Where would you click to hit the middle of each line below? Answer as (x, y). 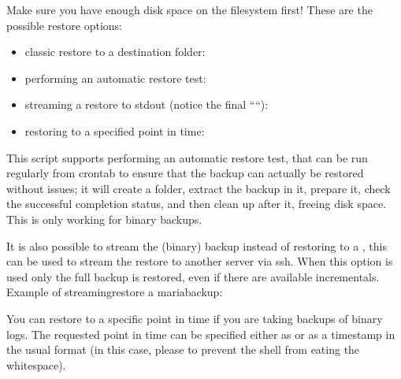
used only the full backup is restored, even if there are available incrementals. (193, 276)
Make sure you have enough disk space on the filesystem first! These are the (189, 9)
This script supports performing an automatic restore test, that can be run (187, 157)
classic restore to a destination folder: (115, 52)
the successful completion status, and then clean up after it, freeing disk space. (197, 204)
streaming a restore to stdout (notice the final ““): (147, 104)
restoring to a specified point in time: (115, 130)
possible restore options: (64, 25)
